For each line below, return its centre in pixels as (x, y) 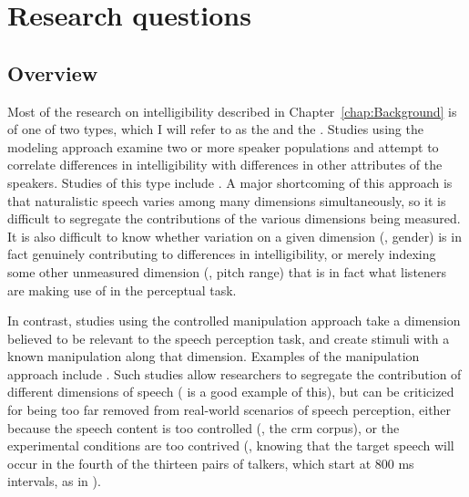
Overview (53, 72)
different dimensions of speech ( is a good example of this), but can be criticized (231, 392)
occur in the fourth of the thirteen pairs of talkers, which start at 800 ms (211, 463)
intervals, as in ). (54, 481)
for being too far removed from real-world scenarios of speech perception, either (229, 410)
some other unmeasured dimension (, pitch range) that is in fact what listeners (227, 271)
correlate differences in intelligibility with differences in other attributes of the (225, 165)
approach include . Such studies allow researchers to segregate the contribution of (234, 373)
